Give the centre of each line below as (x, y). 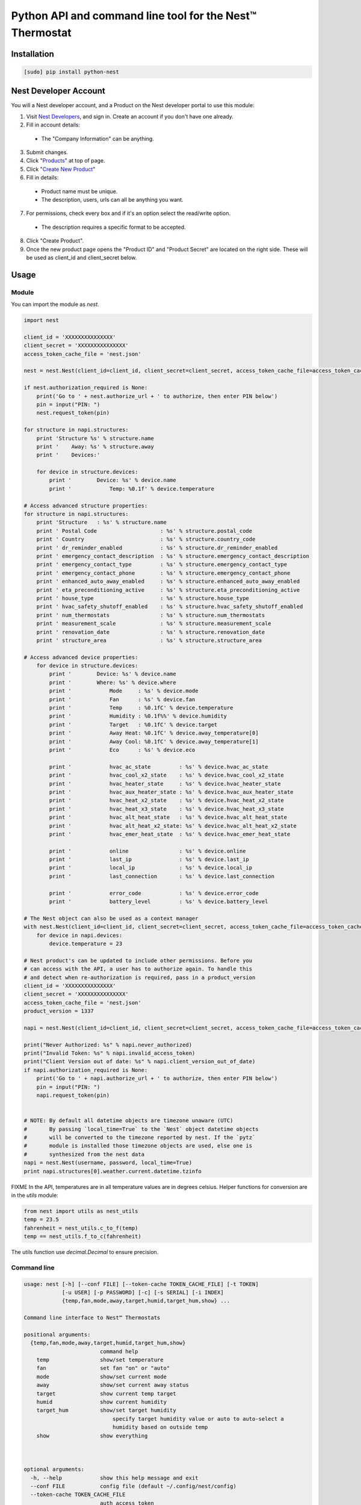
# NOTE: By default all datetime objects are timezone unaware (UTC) (128, 1121)
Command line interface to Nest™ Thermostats (92, 1318)
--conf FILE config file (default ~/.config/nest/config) (134, 1486)
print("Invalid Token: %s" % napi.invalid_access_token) (110, 1053)
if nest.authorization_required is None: (86, 388)
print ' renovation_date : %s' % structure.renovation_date (151, 632)
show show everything (92, 1435)
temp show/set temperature (100, 1360)
